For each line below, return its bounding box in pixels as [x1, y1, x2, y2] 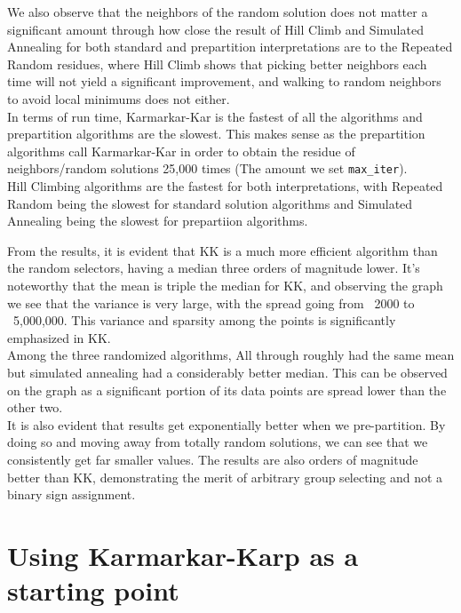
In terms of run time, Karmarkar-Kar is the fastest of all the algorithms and [7, 107, 423, 125]
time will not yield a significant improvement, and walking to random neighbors [7, 72, 441, 91]
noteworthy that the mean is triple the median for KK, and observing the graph [7, 275, 443, 294]
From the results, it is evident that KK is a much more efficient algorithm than [7, 241, 438, 259]
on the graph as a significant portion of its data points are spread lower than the [7, 380, 447, 399]
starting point [7, 572, 179, 609]
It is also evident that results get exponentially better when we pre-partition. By [7, 415, 446, 434]
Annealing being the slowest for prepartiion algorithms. [7, 211, 308, 230]
